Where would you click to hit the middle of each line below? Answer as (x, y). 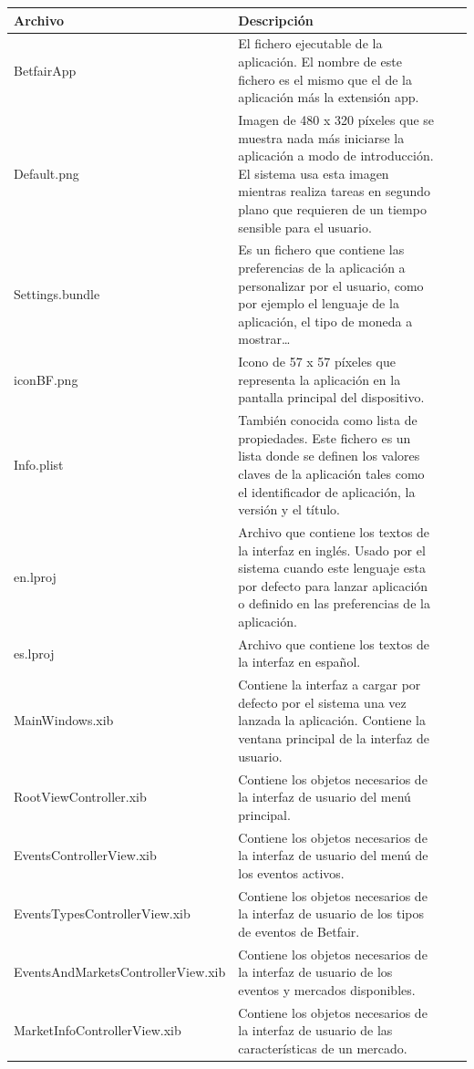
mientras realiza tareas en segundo (334, 191)
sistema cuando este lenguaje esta (332, 568)
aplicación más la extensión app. (329, 97)
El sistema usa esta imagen (314, 173)
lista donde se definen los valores (329, 456)
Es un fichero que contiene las (321, 249)
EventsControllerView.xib (85, 855)
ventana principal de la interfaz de (334, 738)
